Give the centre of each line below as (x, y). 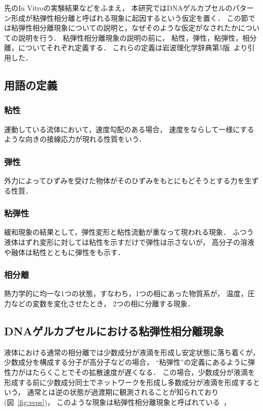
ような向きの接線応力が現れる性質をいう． (75, 139)
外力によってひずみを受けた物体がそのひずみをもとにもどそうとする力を (124, 180)
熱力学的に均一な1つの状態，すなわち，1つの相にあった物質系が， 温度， (126, 293)
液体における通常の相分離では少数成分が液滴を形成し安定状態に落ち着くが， (132, 352)
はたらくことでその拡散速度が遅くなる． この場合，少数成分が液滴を (140, 372)
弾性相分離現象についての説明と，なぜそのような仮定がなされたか (128, 28)
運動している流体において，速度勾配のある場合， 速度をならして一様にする (129, 129)
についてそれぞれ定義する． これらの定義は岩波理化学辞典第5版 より (133, 48)
